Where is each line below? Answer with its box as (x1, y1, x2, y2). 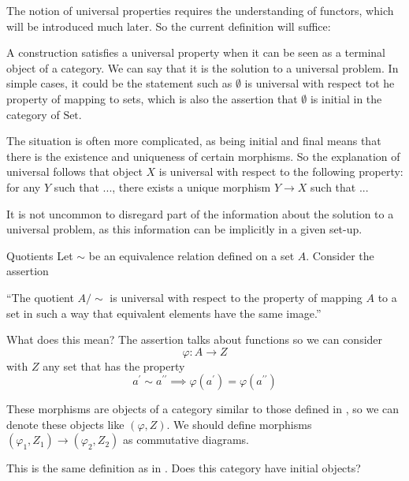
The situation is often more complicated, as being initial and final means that (6, 132, 381, 149)
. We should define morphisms (166, 416, 312, 432)
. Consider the (306, 247, 374, 263)
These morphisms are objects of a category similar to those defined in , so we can (6, 401, 400, 417)
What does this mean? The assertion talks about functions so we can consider (6, 331, 383, 348)
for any (6, 178, 41, 195)
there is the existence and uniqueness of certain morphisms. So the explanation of (6, 147, 400, 164)
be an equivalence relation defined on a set (88, 247, 295, 263)
